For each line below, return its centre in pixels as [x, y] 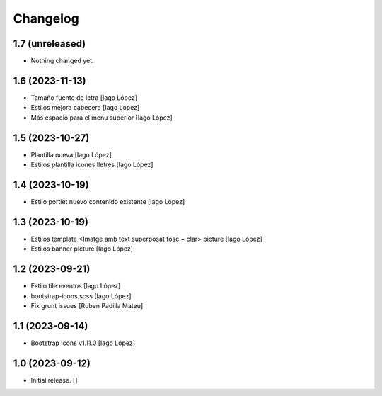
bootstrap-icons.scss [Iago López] [81, 296]
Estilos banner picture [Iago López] [82, 249]
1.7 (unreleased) [50, 44]
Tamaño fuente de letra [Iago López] [84, 97]
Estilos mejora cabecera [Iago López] [85, 108]
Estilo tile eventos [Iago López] [76, 286]
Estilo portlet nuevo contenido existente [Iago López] [108, 201]
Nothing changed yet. [63, 61]
